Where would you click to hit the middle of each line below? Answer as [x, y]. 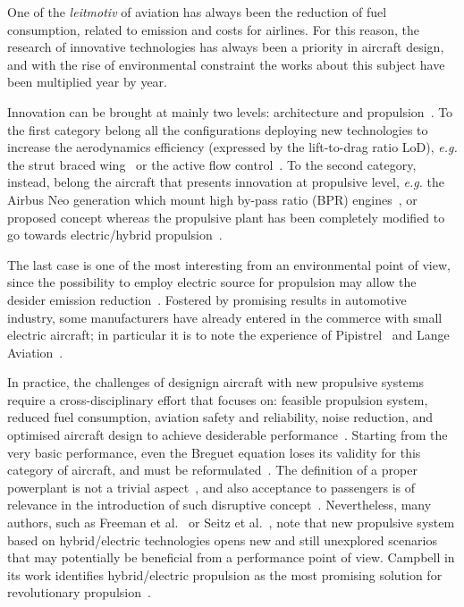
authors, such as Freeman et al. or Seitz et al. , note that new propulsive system [231, 523]
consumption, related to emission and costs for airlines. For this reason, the [214, 29]
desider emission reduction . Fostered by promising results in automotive [207, 299]
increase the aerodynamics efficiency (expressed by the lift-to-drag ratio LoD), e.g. [232, 147]
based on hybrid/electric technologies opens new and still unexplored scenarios [222, 540]
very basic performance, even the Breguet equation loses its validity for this [214, 452]
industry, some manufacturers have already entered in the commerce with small [225, 317]
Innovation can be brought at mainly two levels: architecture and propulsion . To [230, 111]
